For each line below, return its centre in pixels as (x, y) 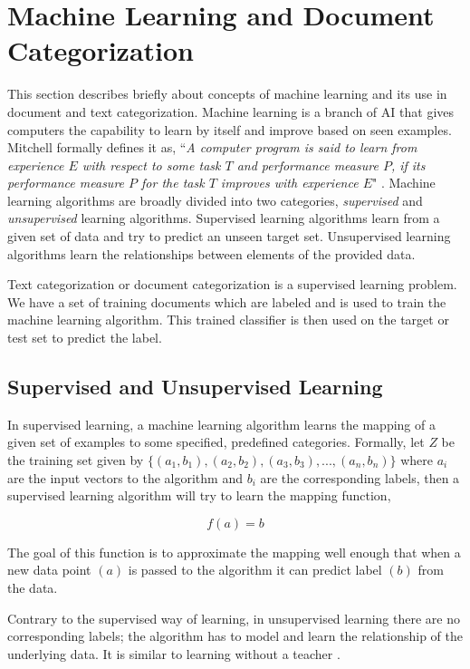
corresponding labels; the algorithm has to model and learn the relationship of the (235, 636)
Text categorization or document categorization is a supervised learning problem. (232, 284)
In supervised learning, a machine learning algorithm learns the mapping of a (221, 424)
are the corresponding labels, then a (360, 477)
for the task (173, 183)
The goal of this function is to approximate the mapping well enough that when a (234, 552)
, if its (408, 165)
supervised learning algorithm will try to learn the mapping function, (199, 495)
